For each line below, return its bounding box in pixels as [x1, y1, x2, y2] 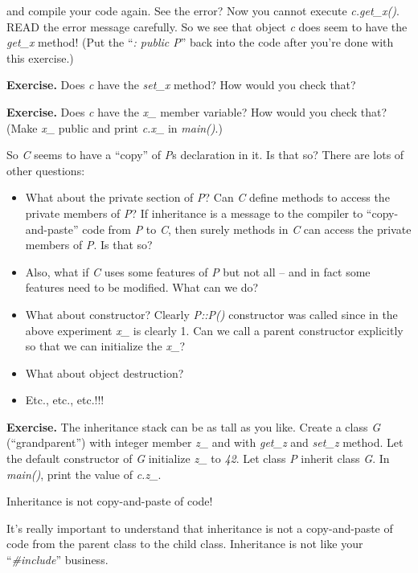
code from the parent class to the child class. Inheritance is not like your [6, 535, 363, 552]
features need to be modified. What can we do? [25, 279, 259, 296]
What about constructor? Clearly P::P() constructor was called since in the [25, 305, 398, 322]
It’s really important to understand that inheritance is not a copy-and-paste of [6, 519, 393, 536]
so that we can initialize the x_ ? [25, 338, 185, 354]
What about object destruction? [25, 364, 184, 381]
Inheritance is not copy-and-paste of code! [6, 493, 213, 510]
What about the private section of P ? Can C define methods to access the [25, 189, 390, 206]
